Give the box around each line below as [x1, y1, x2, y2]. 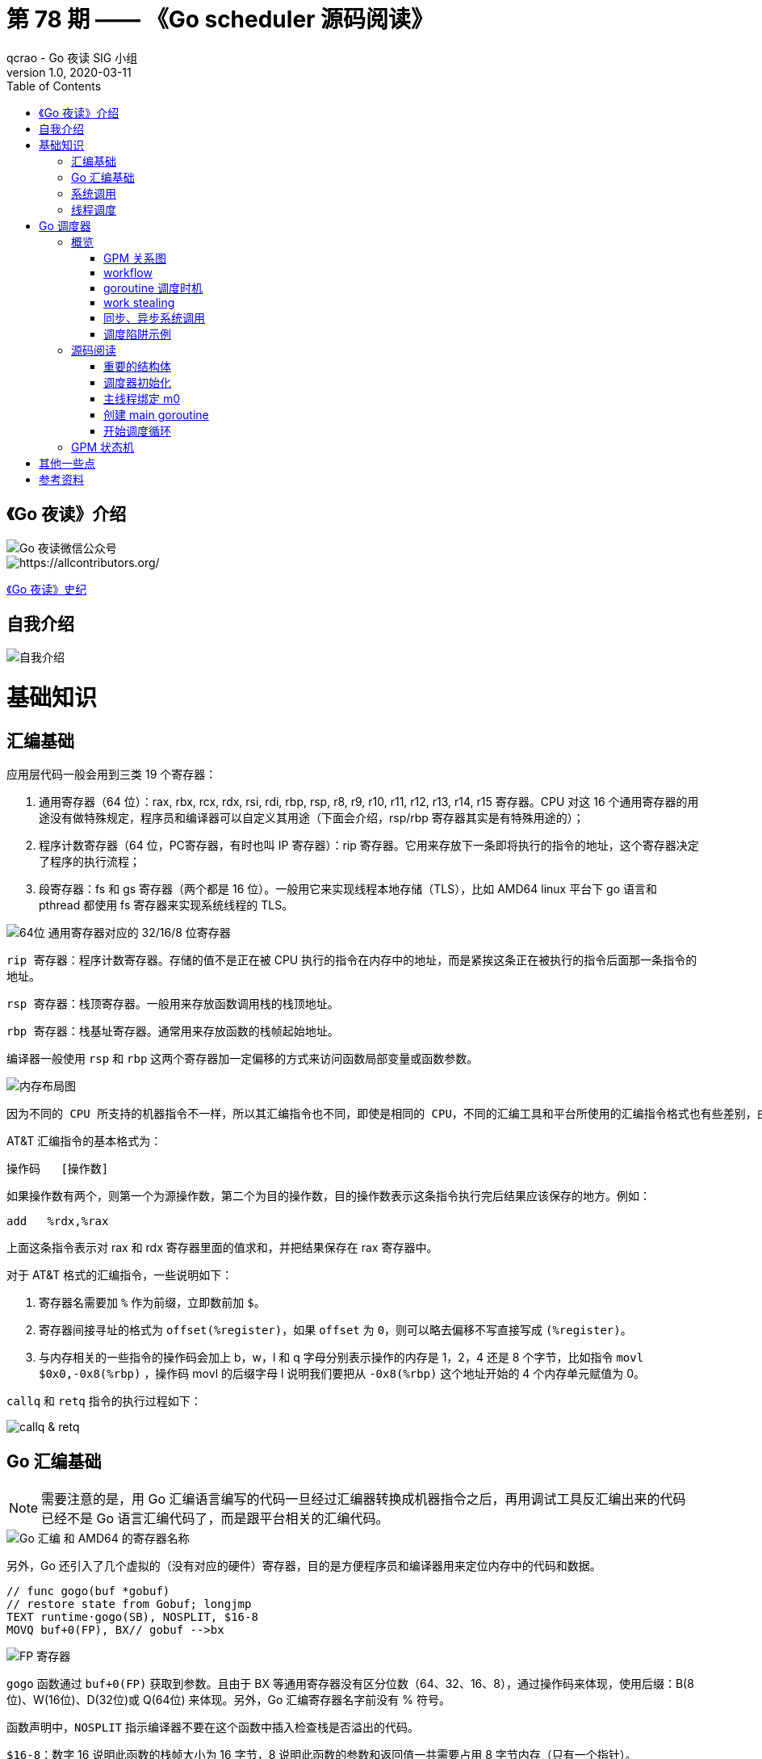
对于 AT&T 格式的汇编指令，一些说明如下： [6, 1268, 233, 1283]
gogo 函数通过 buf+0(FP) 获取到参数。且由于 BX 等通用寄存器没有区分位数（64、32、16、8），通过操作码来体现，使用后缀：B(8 [6, 1677, 694, 1691]
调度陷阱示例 [103, 326, 171, 341]
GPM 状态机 [71, 439, 134, 454]
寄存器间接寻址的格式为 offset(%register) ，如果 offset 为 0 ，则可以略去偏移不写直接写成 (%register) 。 [39, 1323, 632, 1337]
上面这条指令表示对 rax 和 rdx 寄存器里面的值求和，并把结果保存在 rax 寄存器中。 [6, 1241, 438, 1255]
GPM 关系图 [103, 250, 166, 265]
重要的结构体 [103, 359, 171, 373]
